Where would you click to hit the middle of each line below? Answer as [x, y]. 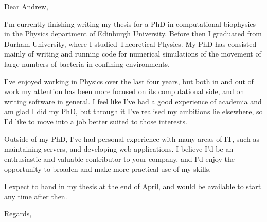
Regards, [18, 214]
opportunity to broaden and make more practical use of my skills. [108, 169]
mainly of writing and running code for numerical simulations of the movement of [133, 54]
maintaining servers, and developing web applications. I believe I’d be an [119, 149]
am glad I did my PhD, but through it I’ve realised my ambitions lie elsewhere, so [133, 111]
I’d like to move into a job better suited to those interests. [96, 121]
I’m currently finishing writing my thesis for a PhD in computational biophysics [130, 23]
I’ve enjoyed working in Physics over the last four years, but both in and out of [129, 81]
